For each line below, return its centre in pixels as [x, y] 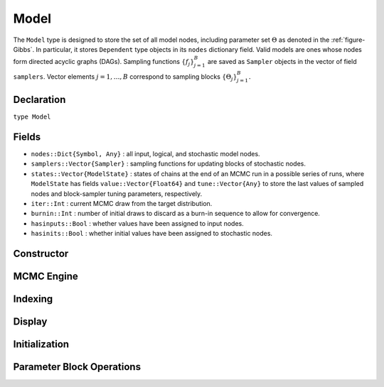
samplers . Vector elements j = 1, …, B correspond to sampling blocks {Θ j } [125, 77]
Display [30, 321]
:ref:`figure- [348, 40]
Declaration [39, 99]
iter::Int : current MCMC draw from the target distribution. [122, 203]
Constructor [41, 253]
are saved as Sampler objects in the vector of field [282, 62]
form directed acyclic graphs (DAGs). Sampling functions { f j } [104, 62]
